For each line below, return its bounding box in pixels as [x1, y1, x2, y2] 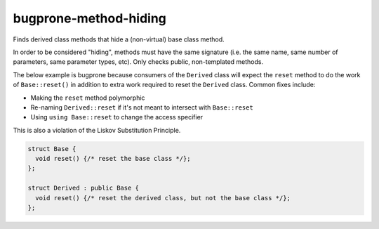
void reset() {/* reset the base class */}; [35, 155, 191, 163]
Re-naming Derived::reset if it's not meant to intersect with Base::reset [30, 103, 254, 112]
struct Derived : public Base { [27, 184, 140, 192]
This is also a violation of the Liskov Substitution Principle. [13, 126, 181, 134]
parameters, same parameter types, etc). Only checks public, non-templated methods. [13, 58, 263, 66]
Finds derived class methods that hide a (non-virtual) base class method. [13, 35, 225, 44]
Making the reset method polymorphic [30, 93, 145, 102]
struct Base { [27, 145, 77, 152]
